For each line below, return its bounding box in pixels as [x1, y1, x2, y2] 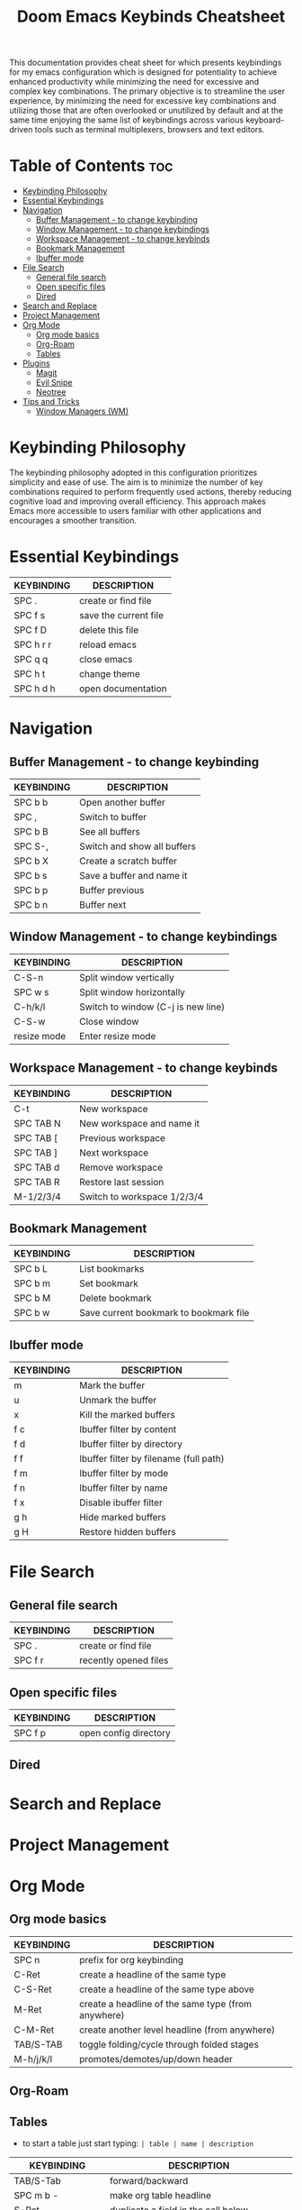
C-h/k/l [13, 1000, 46, 1013]
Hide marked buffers [79, 1511, 166, 1524]
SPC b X [13, 854, 49, 867]
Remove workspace [79, 1161, 164, 1173]
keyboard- [245, 114, 285, 125]
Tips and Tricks [22, 397, 80, 407]
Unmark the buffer [79, 1394, 157, 1407]
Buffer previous [79, 884, 145, 896]
